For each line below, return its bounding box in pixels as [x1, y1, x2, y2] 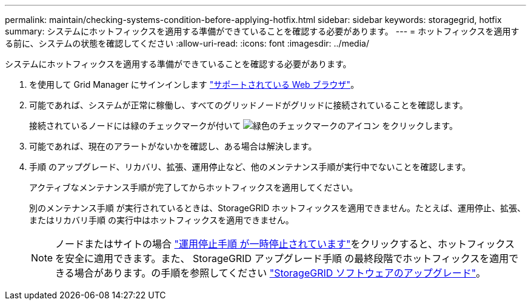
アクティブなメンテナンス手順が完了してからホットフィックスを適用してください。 [29, 182, 358, 192]
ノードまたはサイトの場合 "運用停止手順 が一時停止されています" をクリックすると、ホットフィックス [55, 238, 515, 250]
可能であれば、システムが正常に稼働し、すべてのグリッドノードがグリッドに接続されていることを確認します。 [29, 100, 468, 110]
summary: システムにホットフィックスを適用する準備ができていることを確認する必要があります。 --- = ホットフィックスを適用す [5, 26, 519, 36]
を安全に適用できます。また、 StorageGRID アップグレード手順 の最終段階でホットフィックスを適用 [55, 252, 509, 264]
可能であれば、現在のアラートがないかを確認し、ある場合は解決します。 [29, 141, 317, 151]
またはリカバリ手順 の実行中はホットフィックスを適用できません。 [29, 215, 294, 225]
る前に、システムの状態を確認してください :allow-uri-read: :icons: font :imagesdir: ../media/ [5, 38, 369, 48]
